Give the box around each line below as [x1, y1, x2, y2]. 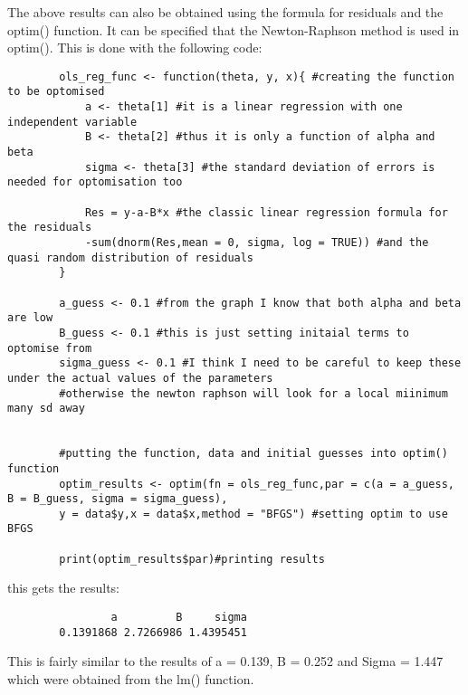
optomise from [7, 341, 92, 355]
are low [7, 311, 53, 325]
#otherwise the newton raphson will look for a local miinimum [59, 386, 448, 400]
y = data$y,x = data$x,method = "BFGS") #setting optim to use [59, 507, 448, 520]
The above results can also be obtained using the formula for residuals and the [7, 3, 444, 21]
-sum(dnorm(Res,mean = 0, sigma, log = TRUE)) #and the [84, 236, 429, 249]
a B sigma [110, 611, 247, 624]
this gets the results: [7, 578, 119, 597]
